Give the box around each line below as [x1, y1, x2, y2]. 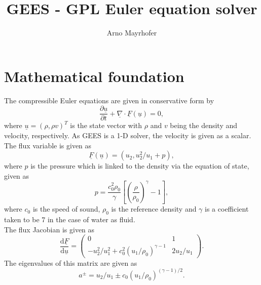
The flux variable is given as [4, 140, 92, 150]
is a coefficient [205, 203, 249, 214]
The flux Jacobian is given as [4, 224, 95, 234]
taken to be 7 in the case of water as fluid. [4, 214, 135, 225]
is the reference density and [111, 203, 197, 214]
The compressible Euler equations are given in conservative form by [4, 95, 214, 105]
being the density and [170, 120, 238, 131]
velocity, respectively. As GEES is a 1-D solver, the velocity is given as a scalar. [4, 130, 251, 140]
